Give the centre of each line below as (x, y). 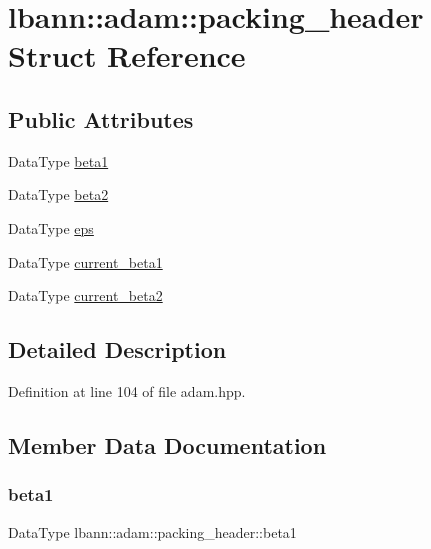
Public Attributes (101, 118)
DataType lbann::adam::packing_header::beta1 (152, 531)
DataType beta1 (58, 160)
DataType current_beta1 (85, 261)
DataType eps (51, 227)
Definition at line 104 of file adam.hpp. (127, 390)
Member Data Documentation (167, 444)
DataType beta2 (58, 194)
